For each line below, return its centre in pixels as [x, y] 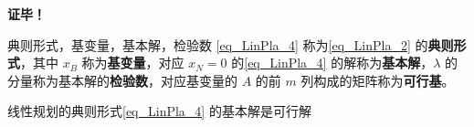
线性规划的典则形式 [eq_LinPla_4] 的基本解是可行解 [159, 111]
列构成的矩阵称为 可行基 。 [378, 80]
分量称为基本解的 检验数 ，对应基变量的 [122, 80]
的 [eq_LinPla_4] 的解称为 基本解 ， [332, 63]
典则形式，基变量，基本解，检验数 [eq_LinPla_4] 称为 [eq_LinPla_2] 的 [218, 44]
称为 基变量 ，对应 [133, 63]
